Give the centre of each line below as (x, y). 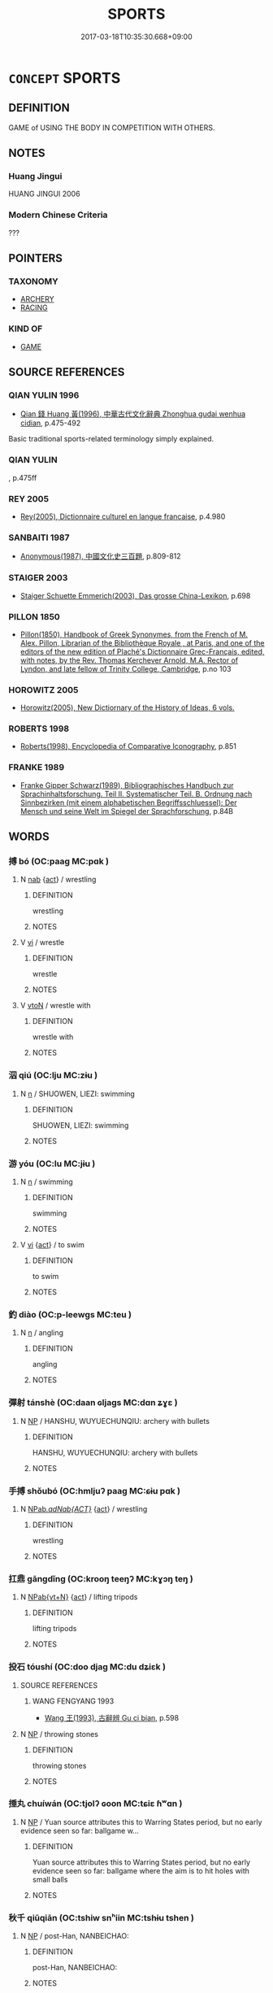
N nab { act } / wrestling (58, 880)
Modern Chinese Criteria (58, 215)
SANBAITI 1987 (39, 537)
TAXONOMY (33, 281)
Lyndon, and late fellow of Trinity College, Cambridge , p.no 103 (126, 668)
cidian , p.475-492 (50, 423)
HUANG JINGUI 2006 (44, 194)
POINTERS (36, 258)
